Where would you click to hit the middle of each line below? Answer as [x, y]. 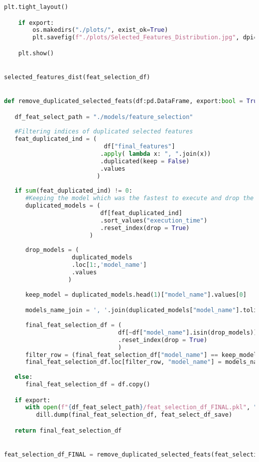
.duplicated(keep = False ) [145, 161]
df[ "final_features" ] [139, 147]
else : [24, 377]
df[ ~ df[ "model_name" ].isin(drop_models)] [188, 332]
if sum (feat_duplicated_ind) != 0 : [73, 191]
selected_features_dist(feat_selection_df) [77, 77]
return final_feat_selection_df [68, 430]
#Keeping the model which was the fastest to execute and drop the [139, 198]
